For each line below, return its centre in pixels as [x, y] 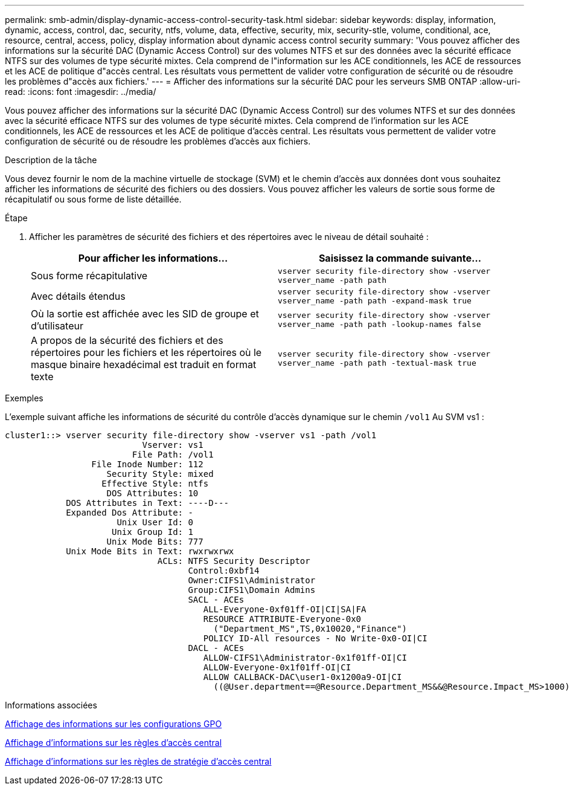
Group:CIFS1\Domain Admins [252, 590]
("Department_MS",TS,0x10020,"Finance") [310, 629]
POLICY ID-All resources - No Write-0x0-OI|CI [315, 638]
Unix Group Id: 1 [152, 532]
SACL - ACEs [216, 600]
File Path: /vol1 [173, 455]
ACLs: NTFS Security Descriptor [234, 561]
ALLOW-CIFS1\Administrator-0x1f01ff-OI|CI [305, 658]
